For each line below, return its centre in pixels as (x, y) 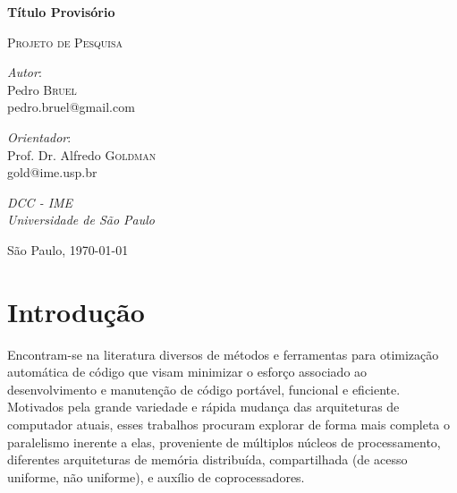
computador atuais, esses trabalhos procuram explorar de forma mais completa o (228, 425)
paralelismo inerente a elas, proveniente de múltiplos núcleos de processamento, (224, 442)
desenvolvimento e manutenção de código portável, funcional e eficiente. (204, 389)
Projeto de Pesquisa (65, 42)
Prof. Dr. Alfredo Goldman (82, 154)
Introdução (76, 311)
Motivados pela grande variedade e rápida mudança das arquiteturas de (203, 407)
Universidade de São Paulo (81, 220)
